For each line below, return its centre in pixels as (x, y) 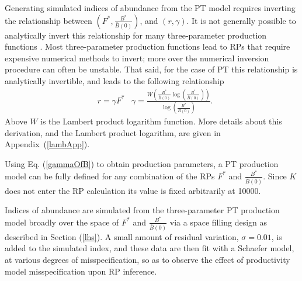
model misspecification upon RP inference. (81, 271)
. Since (275, 176)
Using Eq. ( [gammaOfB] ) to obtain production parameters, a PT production (142, 164)
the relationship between (48, 20)
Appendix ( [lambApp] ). (47, 144)
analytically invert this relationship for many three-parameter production (136, 35)
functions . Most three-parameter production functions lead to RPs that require (147, 46)
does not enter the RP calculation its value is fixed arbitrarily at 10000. (133, 190)
